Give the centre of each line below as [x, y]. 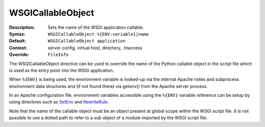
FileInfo [58, 55]
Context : [18, 48]
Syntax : [17, 34]
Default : [18, 41]
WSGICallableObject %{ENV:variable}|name [98, 34]
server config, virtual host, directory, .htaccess [95, 48]
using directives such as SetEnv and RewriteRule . [59, 102]
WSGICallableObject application [87, 41]
